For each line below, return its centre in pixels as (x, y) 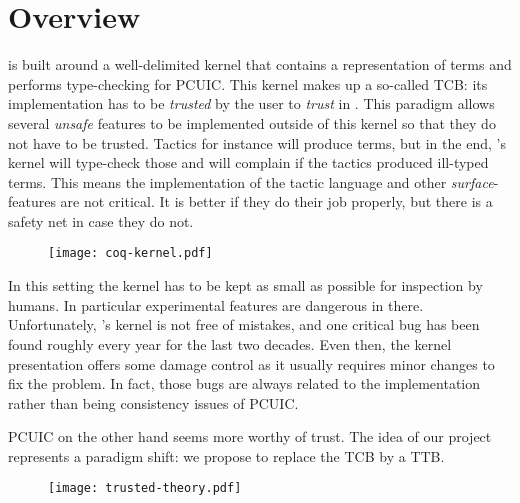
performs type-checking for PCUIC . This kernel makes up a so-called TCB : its (248, 83)
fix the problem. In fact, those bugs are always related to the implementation (244, 383)
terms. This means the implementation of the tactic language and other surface (251, 181)
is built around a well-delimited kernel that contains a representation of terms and (260, 64)
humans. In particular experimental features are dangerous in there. (216, 304)
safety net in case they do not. (101, 220)
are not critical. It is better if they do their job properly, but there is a (276, 201)
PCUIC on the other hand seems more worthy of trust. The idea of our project (250, 436)
